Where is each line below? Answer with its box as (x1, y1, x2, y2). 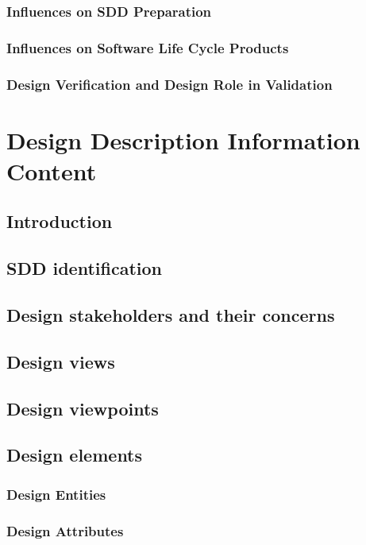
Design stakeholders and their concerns (6, 303, 335, 327)
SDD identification (6, 256, 162, 280)
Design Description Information (6, 123, 360, 156)
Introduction (6, 209, 113, 234)
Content (6, 154, 97, 187)
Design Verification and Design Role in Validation (6, 74, 333, 94)
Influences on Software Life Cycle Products (6, 37, 289, 57)
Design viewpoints (6, 396, 159, 420)
